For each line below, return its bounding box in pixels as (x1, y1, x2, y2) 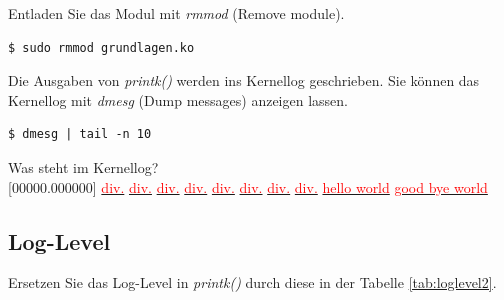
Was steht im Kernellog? (8, 156, 159, 177)
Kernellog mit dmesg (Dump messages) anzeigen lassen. (8, 89, 348, 110)
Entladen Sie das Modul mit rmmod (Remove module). (8, 3, 345, 23)
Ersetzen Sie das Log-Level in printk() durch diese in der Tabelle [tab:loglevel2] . (8, 272, 497, 293)
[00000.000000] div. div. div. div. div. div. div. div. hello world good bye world (8, 176, 488, 197)
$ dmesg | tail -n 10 (8, 127, 152, 142)
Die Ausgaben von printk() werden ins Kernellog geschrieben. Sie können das (8, 70, 480, 91)
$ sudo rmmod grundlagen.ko (8, 40, 195, 55)
